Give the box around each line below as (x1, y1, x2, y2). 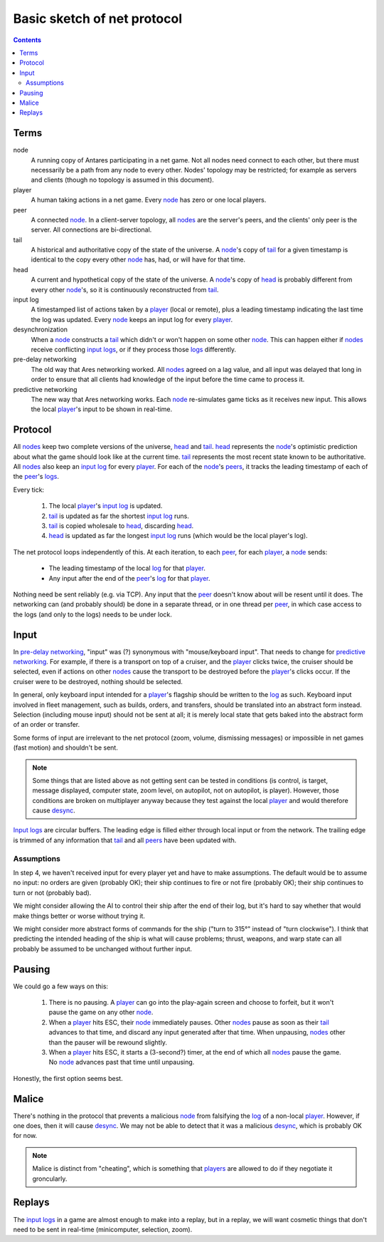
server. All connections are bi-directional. (31, 225, 152, 234)
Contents (13, 36, 42, 44)
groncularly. (32, 1174, 68, 1183)
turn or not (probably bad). (13, 888, 92, 897)
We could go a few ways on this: (13, 982, 109, 990)
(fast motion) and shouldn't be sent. (13, 743, 119, 752)
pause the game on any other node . (48, 1008, 154, 1017)
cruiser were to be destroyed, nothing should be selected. (13, 677, 183, 685)
